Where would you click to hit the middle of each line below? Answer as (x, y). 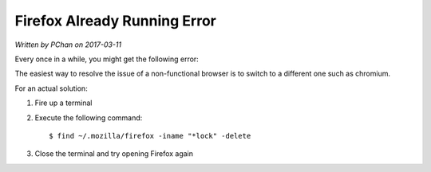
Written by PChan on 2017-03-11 (68, 45)
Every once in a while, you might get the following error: (107, 59)
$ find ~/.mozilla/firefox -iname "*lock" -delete (150, 136)
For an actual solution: (51, 88)
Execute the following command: (89, 117)
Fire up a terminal (63, 103)
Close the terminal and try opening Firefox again (114, 154)
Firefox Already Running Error (116, 21)
